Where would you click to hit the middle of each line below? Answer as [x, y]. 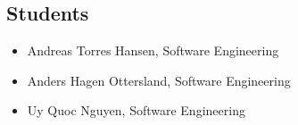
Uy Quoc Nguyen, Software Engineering [136, 110]
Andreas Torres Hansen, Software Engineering [153, 50]
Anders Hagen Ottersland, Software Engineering [159, 80]
